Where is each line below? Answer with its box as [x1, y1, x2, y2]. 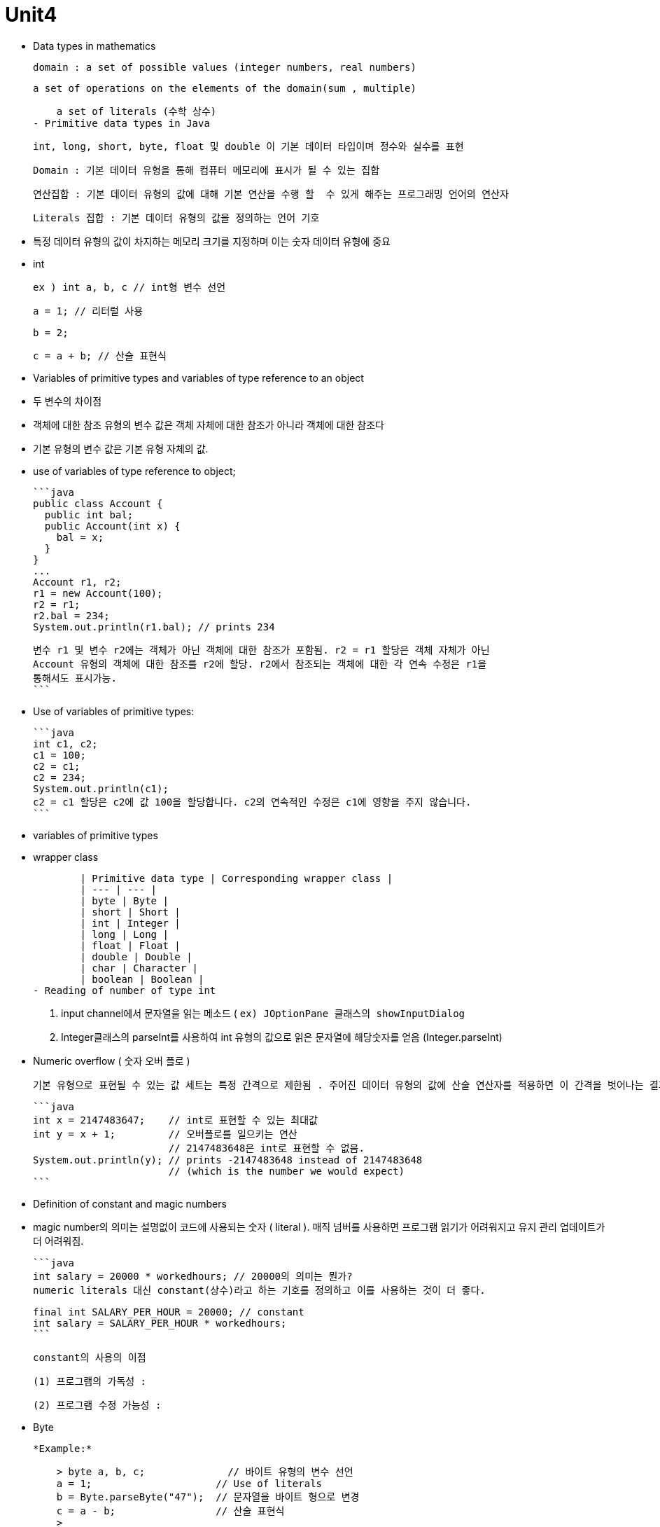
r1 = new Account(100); [33, 587, 163, 599]
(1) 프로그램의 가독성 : [33, 1375, 147, 1387]
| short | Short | [80, 906, 181, 918]
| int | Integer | [80, 917, 181, 929]
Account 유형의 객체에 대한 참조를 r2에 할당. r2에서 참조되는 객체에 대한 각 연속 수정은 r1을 [33, 658, 487, 670]
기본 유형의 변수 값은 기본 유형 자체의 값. [33, 442, 209, 455]
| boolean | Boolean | [80, 973, 204, 985]
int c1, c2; [33, 738, 98, 749]
